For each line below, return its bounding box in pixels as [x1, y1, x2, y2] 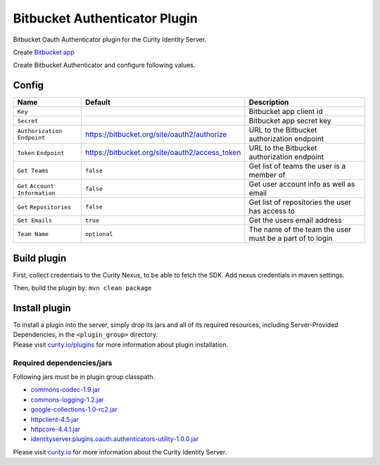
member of [248, 170, 286, 180]
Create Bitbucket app [13, 48, 75, 56]
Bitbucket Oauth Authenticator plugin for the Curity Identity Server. [13, 35, 207, 44]
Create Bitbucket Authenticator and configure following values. [13, 61, 196, 70]
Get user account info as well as [248, 180, 355, 190]
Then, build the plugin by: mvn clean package [13, 284, 152, 292]
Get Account [17, 182, 54, 190]
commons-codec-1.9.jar [30, 385, 101, 394]
